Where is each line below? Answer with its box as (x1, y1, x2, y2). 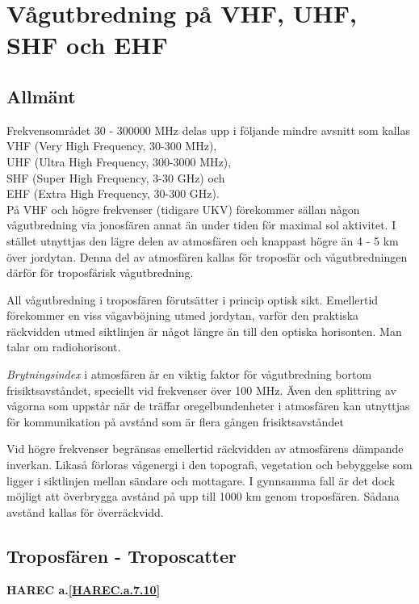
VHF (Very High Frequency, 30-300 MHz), (6, 137, 217, 154)
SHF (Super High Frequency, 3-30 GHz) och (6, 169, 225, 186)
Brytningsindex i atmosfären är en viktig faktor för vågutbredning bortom (6, 366, 372, 383)
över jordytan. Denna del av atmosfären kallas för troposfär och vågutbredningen (6, 248, 408, 265)
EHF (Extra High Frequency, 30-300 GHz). (6, 185, 220, 202)
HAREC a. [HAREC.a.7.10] (6, 581, 161, 598)
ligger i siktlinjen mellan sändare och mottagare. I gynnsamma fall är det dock (6, 472, 396, 489)
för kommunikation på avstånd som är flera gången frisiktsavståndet (6, 413, 344, 430)
